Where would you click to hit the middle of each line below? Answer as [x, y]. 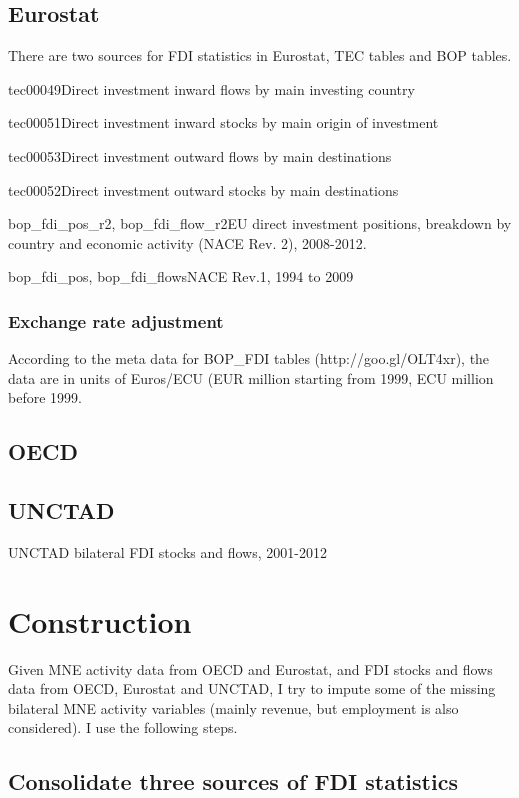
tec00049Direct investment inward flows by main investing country [211, 88]
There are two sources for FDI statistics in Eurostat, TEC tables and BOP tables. [260, 55]
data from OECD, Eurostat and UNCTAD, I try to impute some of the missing [252, 688]
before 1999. [45, 397]
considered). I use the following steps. [123, 727]
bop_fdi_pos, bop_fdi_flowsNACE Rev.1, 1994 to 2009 [181, 276]
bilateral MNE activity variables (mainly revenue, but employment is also [233, 707]
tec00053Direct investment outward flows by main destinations [200, 155]
